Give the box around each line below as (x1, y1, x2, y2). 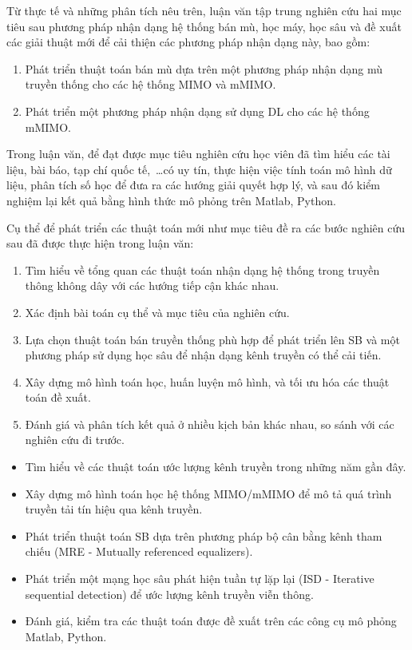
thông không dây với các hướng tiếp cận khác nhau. (25, 277, 279, 294)
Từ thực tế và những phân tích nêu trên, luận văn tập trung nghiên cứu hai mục (6, 2, 402, 18)
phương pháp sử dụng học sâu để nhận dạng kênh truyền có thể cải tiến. (25, 347, 382, 363)
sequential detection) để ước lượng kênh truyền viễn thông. (25, 585, 314, 602)
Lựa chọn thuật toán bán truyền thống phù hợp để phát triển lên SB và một (25, 331, 400, 347)
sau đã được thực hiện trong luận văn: (6, 235, 194, 252)
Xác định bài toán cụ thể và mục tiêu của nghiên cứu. (25, 303, 290, 320)
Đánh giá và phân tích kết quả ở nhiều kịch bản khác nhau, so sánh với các (25, 415, 394, 432)
